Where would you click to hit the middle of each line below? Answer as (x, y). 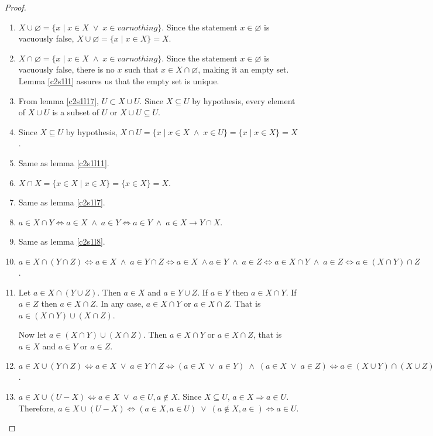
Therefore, (37, 408)
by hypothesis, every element (244, 100)
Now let (32, 334)
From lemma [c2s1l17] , (59, 100)
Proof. (16, 7)
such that (142, 69)
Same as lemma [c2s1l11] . (64, 162)
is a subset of (76, 112)
